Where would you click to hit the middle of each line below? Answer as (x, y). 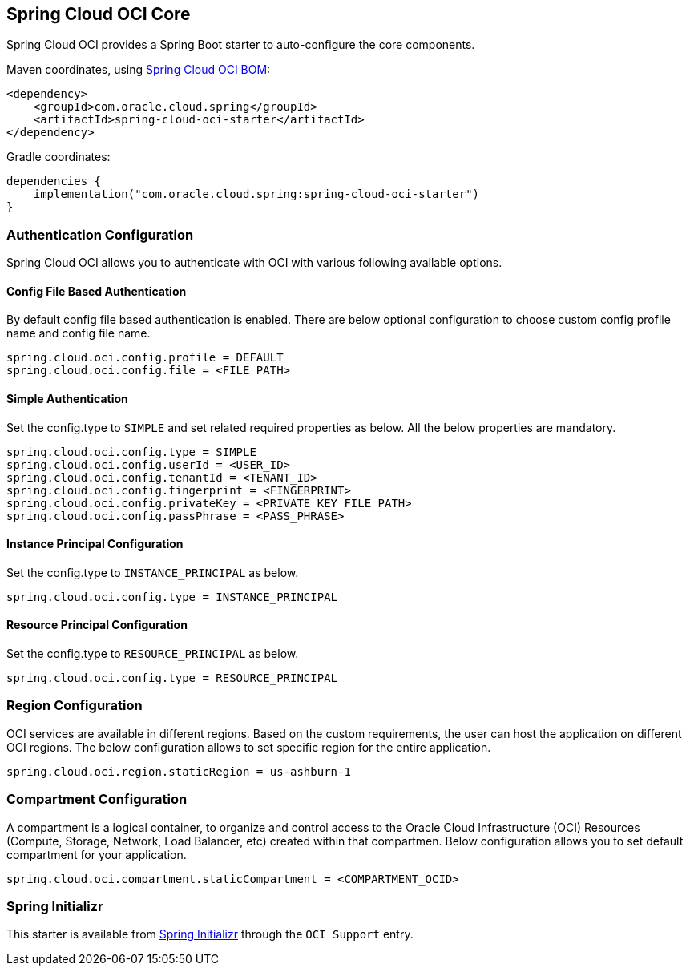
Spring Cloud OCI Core (99, 14)
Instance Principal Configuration (95, 544)
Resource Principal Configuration (97, 625)
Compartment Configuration (97, 799)
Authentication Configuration (100, 234)
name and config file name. (79, 333)
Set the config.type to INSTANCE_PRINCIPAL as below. (153, 572)
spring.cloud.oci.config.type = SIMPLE (131, 452)
